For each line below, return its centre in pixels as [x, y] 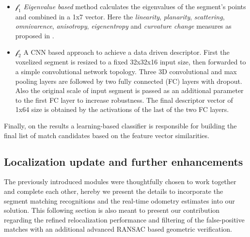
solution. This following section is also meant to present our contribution [112, 210]
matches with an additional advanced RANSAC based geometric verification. [118, 229]
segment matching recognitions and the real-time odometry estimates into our [119, 200]
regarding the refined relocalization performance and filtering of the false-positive [124, 219]
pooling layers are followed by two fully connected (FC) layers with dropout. [129, 81]
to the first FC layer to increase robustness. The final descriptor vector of [124, 100]
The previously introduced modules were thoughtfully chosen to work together [120, 182]
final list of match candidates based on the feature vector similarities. [107, 135]
